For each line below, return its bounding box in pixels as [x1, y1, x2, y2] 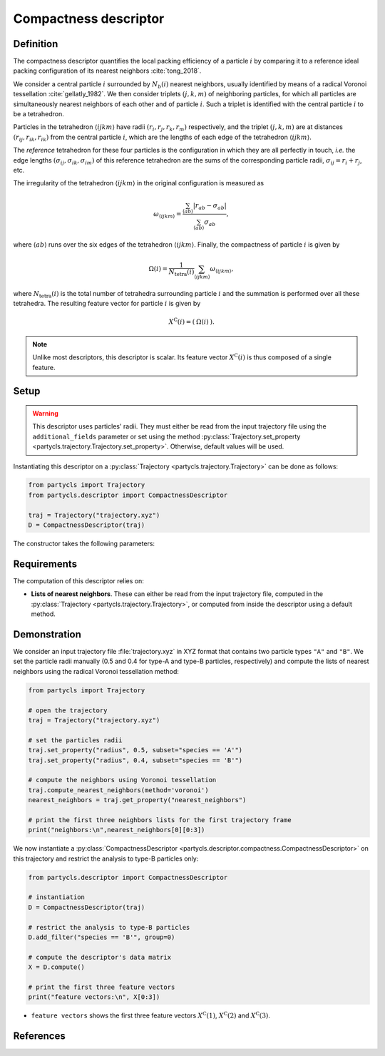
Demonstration [13, 628, 82, 640]
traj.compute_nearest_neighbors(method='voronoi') [28, 786, 210, 794]
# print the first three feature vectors [28, 983, 175, 991]
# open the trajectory [28, 706, 108, 714]
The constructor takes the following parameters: [13, 539, 155, 548]
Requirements [13, 558, 78, 570]
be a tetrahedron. [13, 110, 64, 118]
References [13, 1030, 66, 1042]
